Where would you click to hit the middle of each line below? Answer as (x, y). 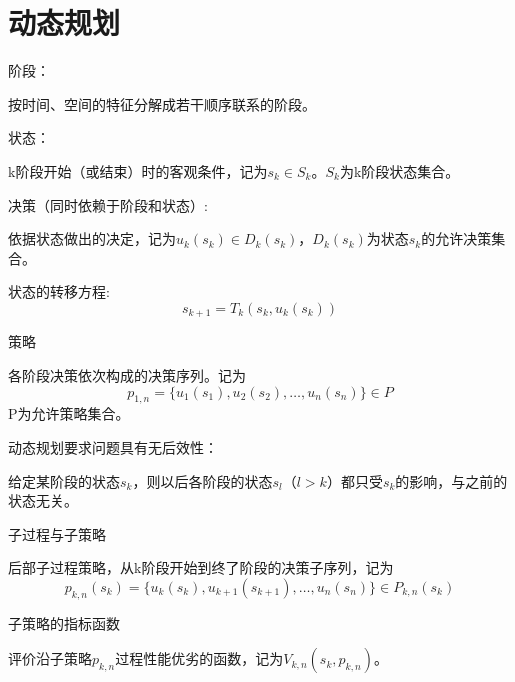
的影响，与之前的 (451, 480)
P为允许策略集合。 (69, 413)
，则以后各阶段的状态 (202, 480)
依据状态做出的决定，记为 (92, 238)
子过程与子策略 (57, 533)
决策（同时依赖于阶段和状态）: (108, 204)
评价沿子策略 (50, 658)
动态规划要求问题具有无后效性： (113, 446)
